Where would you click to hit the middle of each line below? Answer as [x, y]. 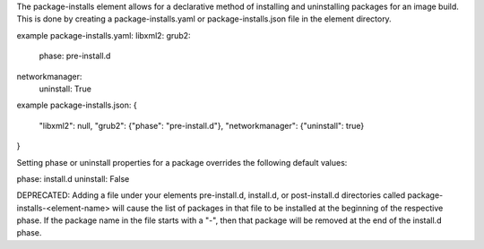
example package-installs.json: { [77, 105]
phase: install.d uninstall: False [73, 178]
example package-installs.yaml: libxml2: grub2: [104, 35]
